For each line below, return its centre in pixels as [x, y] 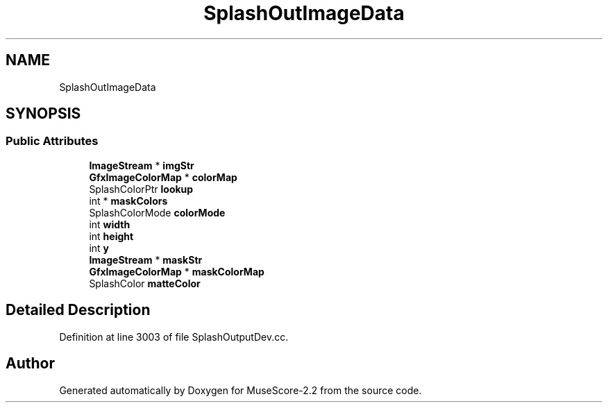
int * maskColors [128, 201]
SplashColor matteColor [145, 283]
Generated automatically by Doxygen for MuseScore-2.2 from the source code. [240, 390]
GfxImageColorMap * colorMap [163, 177]
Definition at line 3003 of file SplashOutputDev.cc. [174, 337]
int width [110, 224]
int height [111, 236]
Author [30, 364]
